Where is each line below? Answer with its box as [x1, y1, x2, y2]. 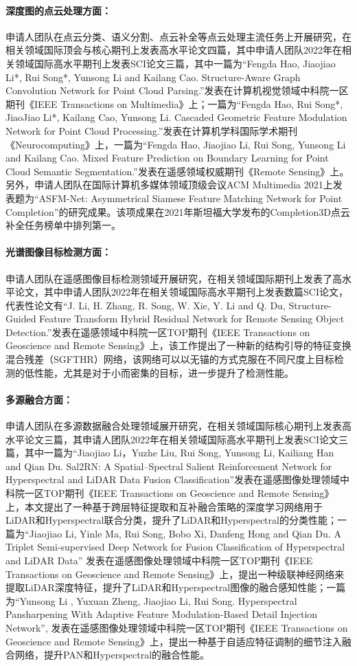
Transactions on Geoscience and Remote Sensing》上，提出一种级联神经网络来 [5, 566, 345, 581]
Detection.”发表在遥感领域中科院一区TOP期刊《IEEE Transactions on [5, 324, 310, 339]
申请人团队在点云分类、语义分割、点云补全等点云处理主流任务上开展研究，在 [5, 29, 352, 43]
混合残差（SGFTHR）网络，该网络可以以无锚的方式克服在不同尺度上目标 [5, 352, 334, 366]
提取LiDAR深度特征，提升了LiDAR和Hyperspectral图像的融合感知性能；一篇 [5, 580, 346, 595]
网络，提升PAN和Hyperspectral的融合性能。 [14, 647, 210, 662]
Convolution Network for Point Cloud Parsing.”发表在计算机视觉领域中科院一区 [5, 83, 349, 98]
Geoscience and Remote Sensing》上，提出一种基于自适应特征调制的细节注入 [5, 634, 342, 648]
